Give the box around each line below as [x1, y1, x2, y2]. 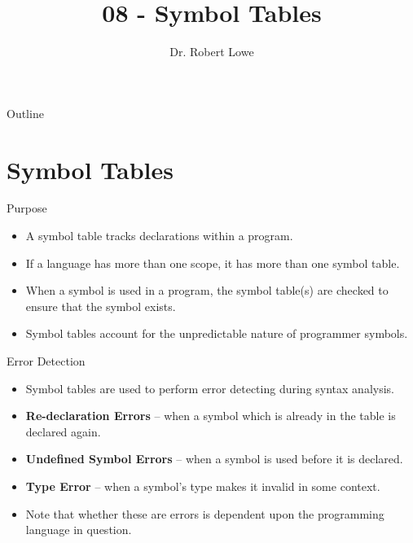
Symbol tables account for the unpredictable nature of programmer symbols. [25, 325, 408, 342]
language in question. [25, 521, 132, 538]
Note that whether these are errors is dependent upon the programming [25, 505, 384, 522]
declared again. [25, 423, 101, 440]
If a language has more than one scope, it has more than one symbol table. [25, 254, 400, 271]
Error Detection [7, 353, 86, 369]
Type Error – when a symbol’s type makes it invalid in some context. [25, 477, 380, 494]
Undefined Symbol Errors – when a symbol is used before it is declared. [25, 450, 403, 467]
